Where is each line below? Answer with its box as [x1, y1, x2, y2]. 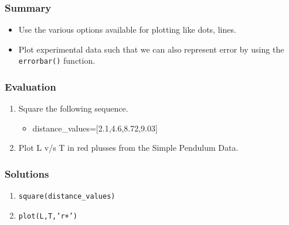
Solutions [5, 166, 49, 181]
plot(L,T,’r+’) [18, 212, 78, 220]
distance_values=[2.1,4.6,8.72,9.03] [32, 122, 158, 134]
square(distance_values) [18, 192, 115, 201]
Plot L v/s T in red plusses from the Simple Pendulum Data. [18, 141, 239, 154]
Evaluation [5, 79, 56, 94]
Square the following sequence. [18, 102, 128, 115]
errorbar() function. [18, 54, 96, 67]
